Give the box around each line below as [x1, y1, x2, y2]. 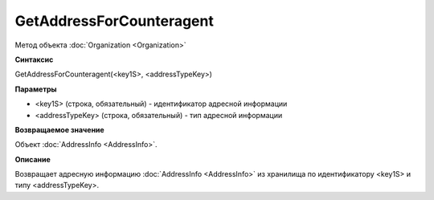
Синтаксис [14, 55, 54, 64]
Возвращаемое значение [14, 124, 104, 134]
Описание [14, 154, 51, 164]
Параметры [14, 84, 57, 94]
